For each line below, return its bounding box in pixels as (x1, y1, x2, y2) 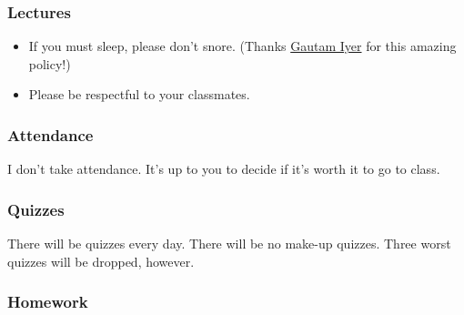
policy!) (28, 54, 71, 73)
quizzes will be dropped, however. (7, 251, 195, 270)
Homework (7, 290, 88, 313)
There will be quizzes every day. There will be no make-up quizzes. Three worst (7, 234, 451, 253)
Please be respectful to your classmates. (28, 85, 250, 104)
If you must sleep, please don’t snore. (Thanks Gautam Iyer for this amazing (28, 36, 457, 56)
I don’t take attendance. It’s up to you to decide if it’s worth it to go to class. (7, 159, 440, 178)
